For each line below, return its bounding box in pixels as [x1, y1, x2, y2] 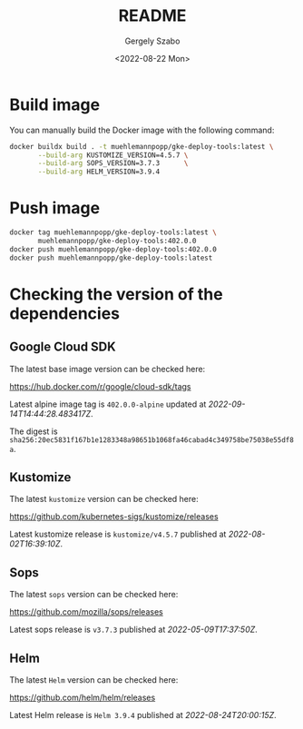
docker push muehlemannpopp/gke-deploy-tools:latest [9, 253, 213, 262]
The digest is [9, 426, 58, 437]
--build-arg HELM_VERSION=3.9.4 [37, 167, 161, 177]
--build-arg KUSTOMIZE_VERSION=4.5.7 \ [37, 151, 189, 160]
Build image [9, 94, 101, 114]
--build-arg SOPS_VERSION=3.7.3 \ [37, 159, 189, 168]
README [118, 5, 187, 26]
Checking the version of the [9, 283, 224, 304]
